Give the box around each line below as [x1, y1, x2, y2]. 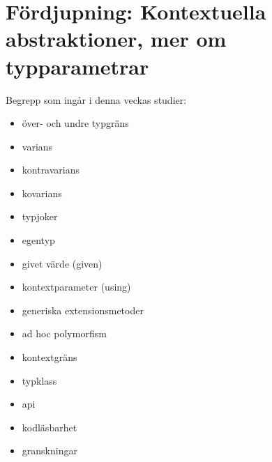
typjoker [22, 209, 58, 224]
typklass [22, 373, 57, 387]
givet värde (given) [22, 256, 103, 270]
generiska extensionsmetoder [22, 302, 144, 317]
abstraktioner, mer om [6, 24, 227, 53]
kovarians [22, 185, 62, 200]
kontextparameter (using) [22, 279, 131, 294]
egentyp [22, 233, 55, 247]
